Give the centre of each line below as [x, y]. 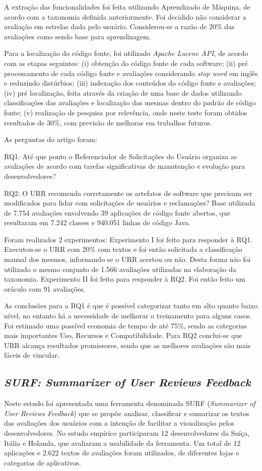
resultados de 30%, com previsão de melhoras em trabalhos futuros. [108, 122]
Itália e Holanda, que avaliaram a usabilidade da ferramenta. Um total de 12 [122, 443]
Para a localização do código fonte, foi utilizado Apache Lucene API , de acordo [126, 53]
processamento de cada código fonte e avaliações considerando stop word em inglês [131, 73]
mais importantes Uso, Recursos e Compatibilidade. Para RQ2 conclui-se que [123, 335]
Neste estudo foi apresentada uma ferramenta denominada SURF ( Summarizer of [130, 403]
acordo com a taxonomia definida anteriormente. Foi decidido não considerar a [125, 16]
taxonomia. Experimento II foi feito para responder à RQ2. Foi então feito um [125, 279]
